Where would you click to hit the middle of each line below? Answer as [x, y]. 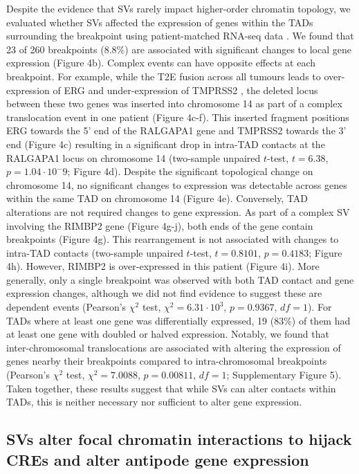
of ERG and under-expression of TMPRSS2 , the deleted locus [185, 90]
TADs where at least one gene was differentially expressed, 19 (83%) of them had [178, 320]
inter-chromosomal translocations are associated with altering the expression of [174, 347]
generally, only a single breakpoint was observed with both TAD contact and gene [180, 279]
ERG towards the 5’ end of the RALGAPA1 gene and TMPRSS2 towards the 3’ [176, 130]
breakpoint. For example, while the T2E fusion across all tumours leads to [164, 76]
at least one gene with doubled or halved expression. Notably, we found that [168, 334]
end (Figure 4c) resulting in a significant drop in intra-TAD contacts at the [166, 144]
